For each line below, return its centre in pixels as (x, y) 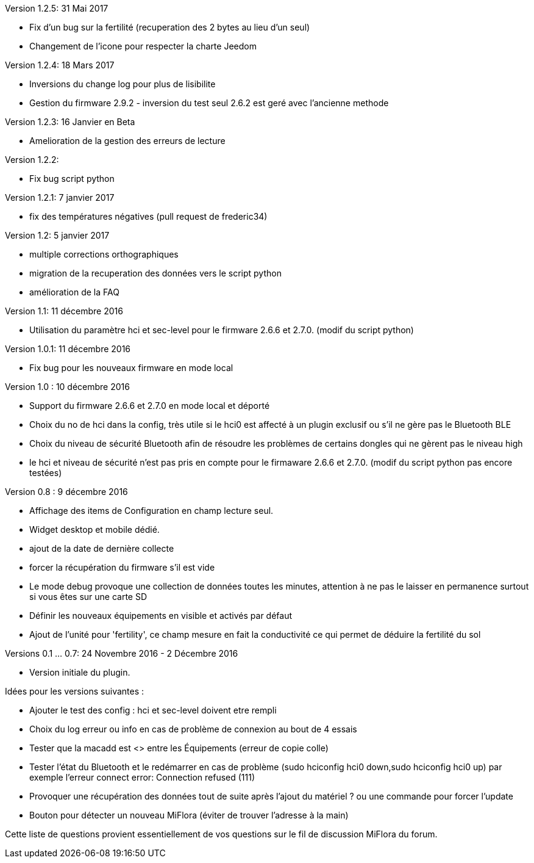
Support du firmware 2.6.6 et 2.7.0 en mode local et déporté (150, 406)
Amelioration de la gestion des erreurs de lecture (127, 141)
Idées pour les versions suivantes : (75, 691)
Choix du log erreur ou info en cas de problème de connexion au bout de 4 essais (193, 729)
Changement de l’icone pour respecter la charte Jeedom (143, 46)
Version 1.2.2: (32, 160)
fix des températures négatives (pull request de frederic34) (148, 216)
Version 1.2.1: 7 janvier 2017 (60, 197)
